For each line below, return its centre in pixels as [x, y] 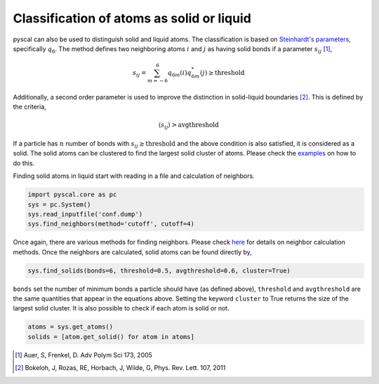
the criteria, [30, 107]
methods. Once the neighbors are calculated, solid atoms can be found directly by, [133, 252]
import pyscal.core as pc [72, 195]
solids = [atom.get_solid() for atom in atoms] [111, 337]
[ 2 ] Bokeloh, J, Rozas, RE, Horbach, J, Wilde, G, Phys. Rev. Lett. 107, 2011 [120, 368]
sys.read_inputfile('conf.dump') [85, 214]
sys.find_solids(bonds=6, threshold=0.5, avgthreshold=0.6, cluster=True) [159, 270]
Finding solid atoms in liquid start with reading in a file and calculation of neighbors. [134, 176]
